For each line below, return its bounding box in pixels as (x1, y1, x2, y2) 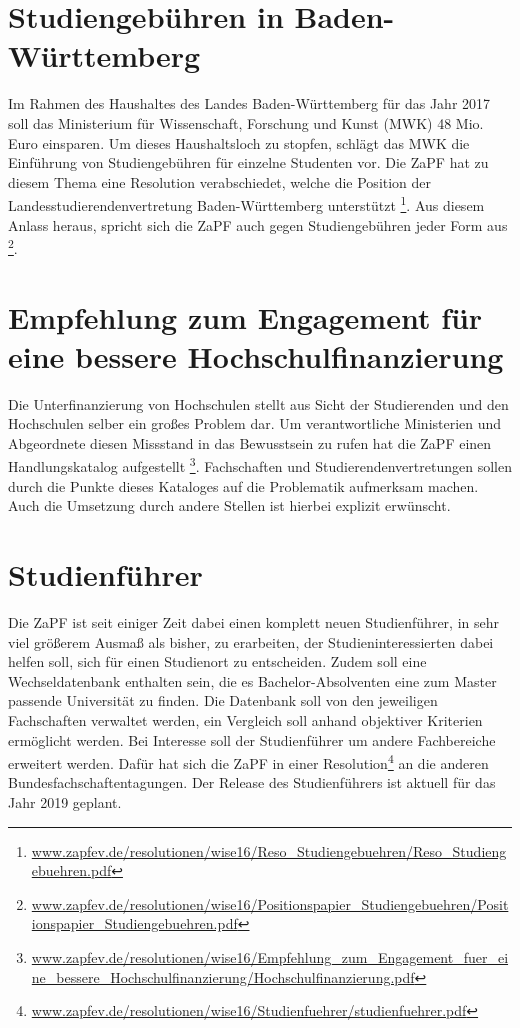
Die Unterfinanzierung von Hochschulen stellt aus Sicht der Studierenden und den (8, 393, 509, 414)
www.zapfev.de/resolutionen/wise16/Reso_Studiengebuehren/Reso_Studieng (31, 840, 507, 861)
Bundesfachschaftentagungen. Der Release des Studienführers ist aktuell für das (8, 772, 496, 793)
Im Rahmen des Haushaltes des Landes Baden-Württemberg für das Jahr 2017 (8, 93, 491, 114)
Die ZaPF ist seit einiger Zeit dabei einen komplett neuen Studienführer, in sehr (8, 612, 499, 633)
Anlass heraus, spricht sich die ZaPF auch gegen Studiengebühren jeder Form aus (8, 214, 508, 235)
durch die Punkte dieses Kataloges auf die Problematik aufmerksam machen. (8, 475, 479, 496)
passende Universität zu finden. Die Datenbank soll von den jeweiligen (8, 690, 438, 711)
